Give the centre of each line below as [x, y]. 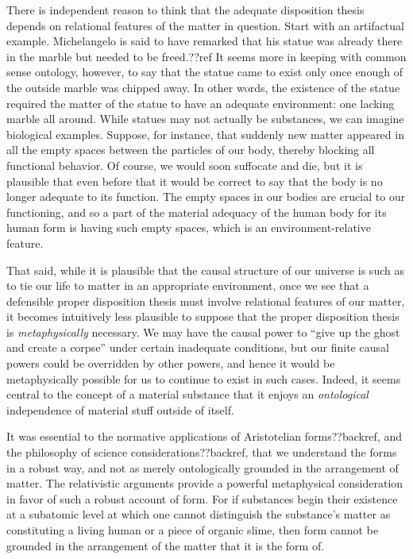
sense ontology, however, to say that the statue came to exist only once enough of [205, 72]
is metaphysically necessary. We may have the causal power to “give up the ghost [203, 332]
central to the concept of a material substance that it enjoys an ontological [187, 394]
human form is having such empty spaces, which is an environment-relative [189, 227]
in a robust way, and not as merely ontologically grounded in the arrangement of [203, 467]
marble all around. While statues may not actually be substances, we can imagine [205, 119]
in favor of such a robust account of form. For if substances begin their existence [202, 498]
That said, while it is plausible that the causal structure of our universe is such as [205, 270]
